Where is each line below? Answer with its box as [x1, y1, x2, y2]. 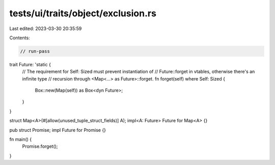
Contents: [9, 35, 30, 41]
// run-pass [20, 48, 50, 54]
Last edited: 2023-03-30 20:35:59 [9, 25, 82, 32]
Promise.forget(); [22, 143, 58, 150]
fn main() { [9, 136, 32, 143]
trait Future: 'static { [9, 61, 51, 67]
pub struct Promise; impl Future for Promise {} [9, 127, 106, 133]
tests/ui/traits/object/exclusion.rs [9, 8, 156, 19]
